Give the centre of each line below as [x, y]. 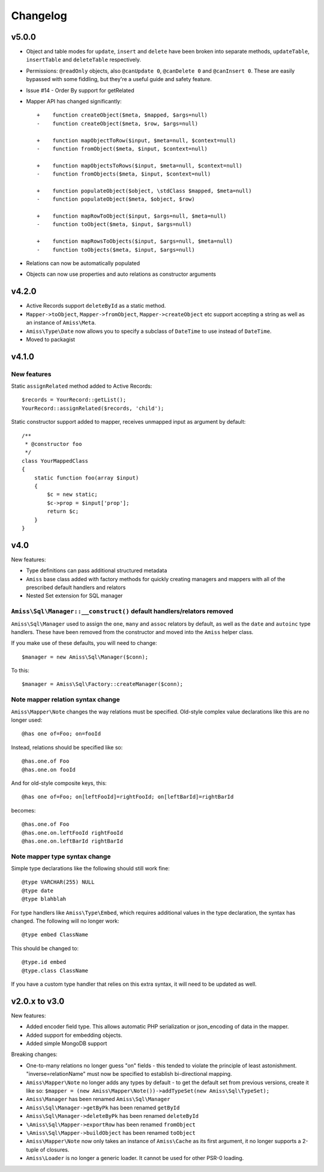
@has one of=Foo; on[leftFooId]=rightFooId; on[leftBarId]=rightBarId [128, 797]
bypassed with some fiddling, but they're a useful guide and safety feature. [119, 79]
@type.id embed [44, 962]
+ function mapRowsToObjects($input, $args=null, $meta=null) [135, 241]
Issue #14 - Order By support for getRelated [80, 90]
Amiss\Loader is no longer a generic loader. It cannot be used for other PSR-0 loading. [135, 1158]
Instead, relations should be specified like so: [67, 747]
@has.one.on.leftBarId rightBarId [72, 841]
